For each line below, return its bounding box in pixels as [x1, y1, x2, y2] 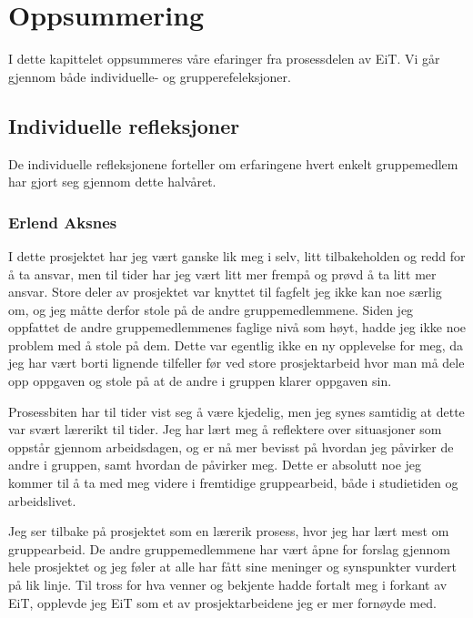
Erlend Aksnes [8, 210, 117, 233]
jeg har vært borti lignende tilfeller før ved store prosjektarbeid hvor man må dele [8, 353, 465, 372]
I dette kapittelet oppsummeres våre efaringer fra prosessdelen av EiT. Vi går [8, 49, 440, 68]
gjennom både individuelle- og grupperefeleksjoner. [8, 66, 291, 86]
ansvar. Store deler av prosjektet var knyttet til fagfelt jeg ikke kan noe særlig [8, 282, 442, 301]
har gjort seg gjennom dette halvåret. [8, 172, 216, 191]
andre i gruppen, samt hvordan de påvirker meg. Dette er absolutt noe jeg [8, 455, 422, 474]
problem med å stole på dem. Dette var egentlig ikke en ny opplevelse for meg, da [8, 335, 464, 354]
